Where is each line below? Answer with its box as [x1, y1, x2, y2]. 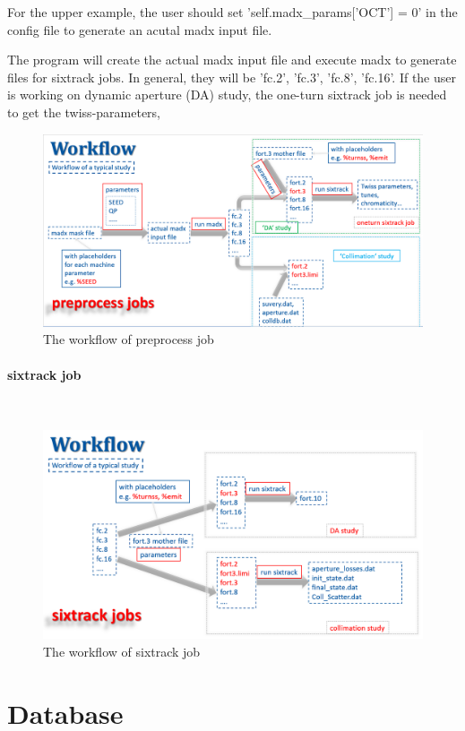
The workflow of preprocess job [43, 330, 214, 348]
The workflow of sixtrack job [43, 641, 201, 660]
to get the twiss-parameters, [7, 102, 160, 121]
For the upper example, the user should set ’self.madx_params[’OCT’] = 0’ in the [7, 3, 458, 21]
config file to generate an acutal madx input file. [7, 20, 272, 39]
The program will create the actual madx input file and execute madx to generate [7, 50, 457, 69]
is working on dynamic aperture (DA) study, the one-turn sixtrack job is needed [7, 85, 447, 104]
